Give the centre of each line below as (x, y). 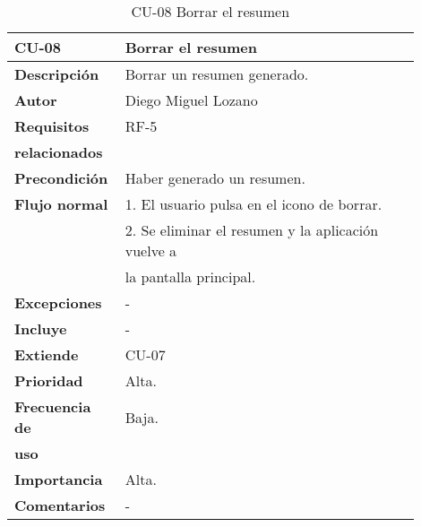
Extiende (47, 354)
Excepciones (58, 302)
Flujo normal (61, 204)
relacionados (59, 152)
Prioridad (49, 380)
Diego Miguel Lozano (191, 100)
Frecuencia (53, 406)
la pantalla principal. (190, 276)
